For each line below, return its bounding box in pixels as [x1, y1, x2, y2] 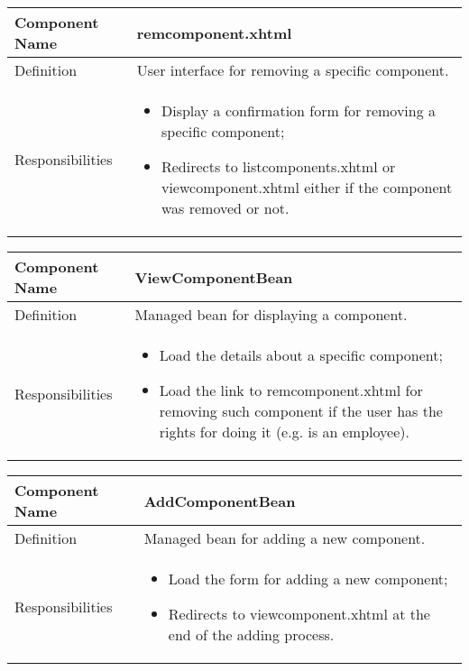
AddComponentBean [143, 490, 296, 511]
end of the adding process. [168, 624, 335, 645]
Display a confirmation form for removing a [161, 100, 437, 121]
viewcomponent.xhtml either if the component [161, 177, 453, 198]
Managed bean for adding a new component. [143, 528, 426, 548]
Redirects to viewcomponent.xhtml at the [168, 603, 430, 624]
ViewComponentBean [134, 266, 293, 288]
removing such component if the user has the [159, 400, 443, 421]
